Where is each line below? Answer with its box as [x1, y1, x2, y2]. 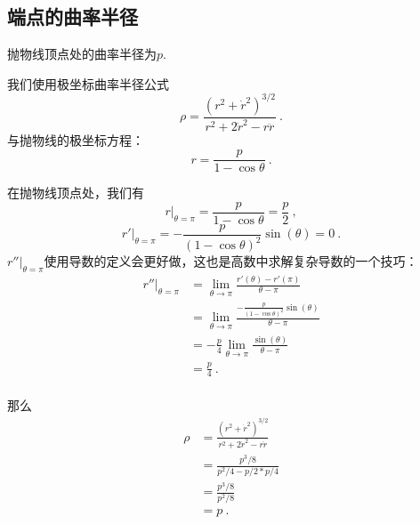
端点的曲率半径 [7, 3, 138, 30]
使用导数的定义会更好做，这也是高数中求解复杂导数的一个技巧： [44, 252, 418, 270]
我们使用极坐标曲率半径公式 [7, 74, 169, 93]
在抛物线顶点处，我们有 [7, 183, 144, 202]
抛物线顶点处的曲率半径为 [7, 44, 157, 63]
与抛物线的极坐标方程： [7, 131, 144, 149]
